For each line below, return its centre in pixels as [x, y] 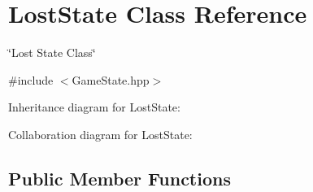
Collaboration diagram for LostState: [100, 134]
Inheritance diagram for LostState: [94, 107]
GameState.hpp [111, 79]
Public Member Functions [120, 178]
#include [31, 79]
